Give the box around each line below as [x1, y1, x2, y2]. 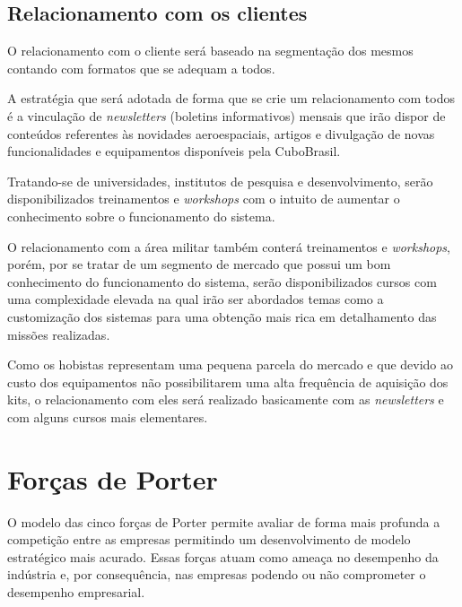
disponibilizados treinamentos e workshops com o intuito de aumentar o [7, 189, 400, 208]
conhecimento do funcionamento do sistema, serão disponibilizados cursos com [7, 272, 437, 290]
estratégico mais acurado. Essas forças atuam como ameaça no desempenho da [7, 547, 439, 566]
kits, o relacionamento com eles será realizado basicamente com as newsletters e [7, 390, 444, 409]
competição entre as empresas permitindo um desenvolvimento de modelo [7, 530, 411, 549]
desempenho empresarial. [7, 582, 145, 601]
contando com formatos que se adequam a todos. [7, 58, 275, 77]
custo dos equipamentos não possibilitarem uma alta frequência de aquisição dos [7, 372, 449, 391]
